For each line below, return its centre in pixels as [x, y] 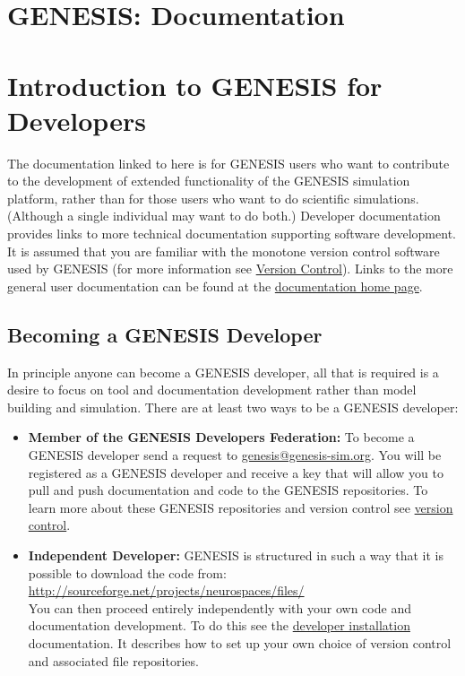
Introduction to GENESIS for [195, 85]
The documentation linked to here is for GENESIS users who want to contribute [228, 163]
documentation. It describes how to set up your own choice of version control [240, 642]
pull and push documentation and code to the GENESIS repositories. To [228, 490]
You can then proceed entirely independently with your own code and [220, 607]
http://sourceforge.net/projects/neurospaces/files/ [166, 590]
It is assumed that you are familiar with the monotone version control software [224, 251]
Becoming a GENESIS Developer [165, 334]
